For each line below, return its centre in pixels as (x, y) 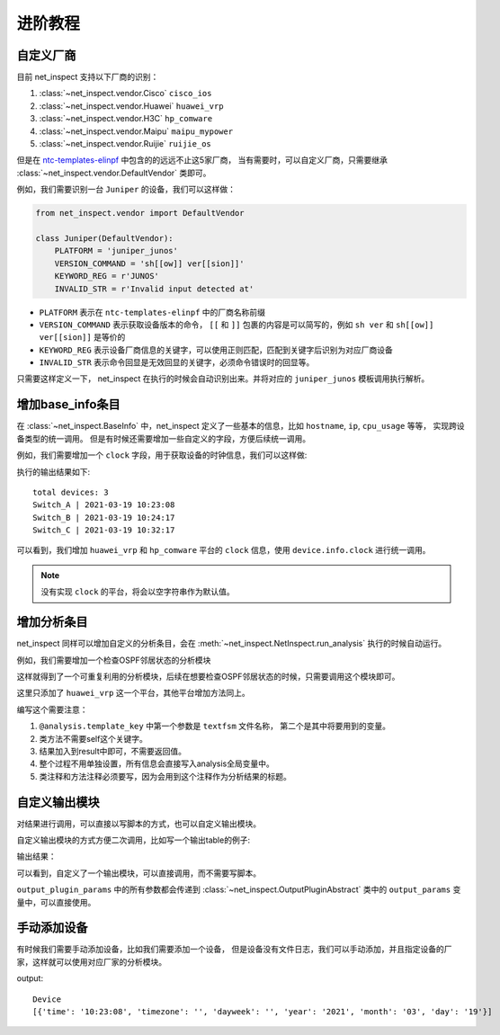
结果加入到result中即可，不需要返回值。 (113, 751)
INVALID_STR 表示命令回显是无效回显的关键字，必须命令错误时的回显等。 (177, 362)
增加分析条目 (52, 622)
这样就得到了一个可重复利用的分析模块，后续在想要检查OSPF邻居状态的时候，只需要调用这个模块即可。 (208, 676)
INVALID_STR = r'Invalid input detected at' (154, 289)
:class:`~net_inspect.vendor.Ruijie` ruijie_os (125, 144)
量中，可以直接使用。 (56, 902)
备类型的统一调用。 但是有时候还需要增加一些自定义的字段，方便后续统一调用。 (163, 438)
